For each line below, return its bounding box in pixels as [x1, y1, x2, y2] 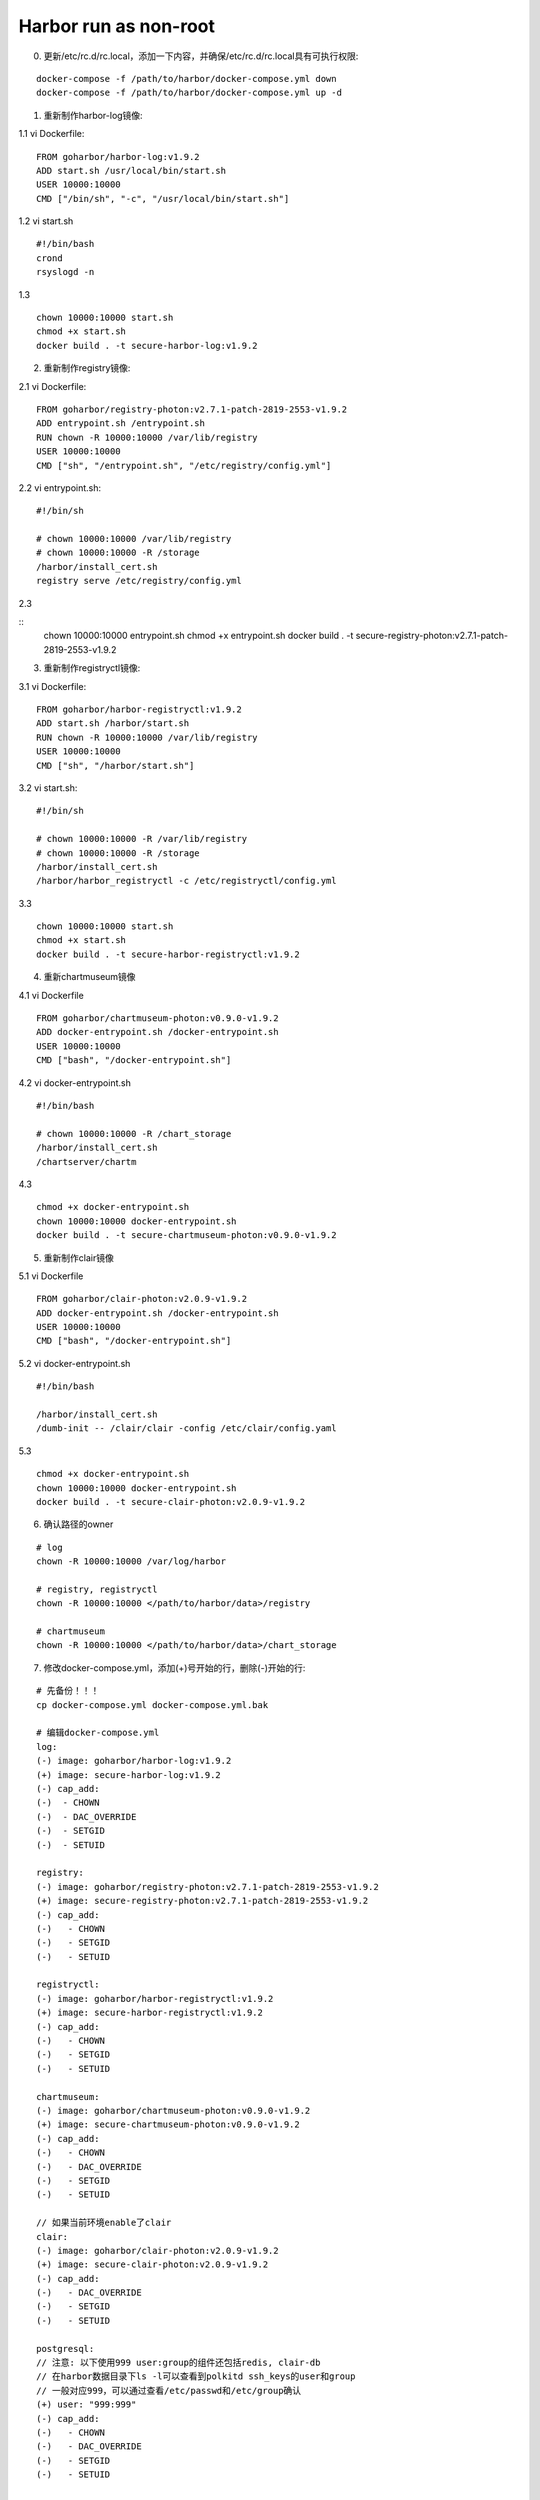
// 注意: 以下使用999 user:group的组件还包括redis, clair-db [36, 2357, 321, 2369]
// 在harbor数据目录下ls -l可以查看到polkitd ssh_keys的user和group [36, 2371, 356, 2382]
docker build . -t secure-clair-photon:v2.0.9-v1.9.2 [36, 1496, 305, 1507]
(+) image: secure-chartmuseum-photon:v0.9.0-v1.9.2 [36, 2119, 300, 2130]
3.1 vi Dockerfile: [18, 680, 87, 692]
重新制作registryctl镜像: [43, 662, 141, 674]
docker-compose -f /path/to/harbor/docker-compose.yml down [36, 73, 337, 84]
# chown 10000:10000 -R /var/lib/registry [36, 833, 248, 845]
